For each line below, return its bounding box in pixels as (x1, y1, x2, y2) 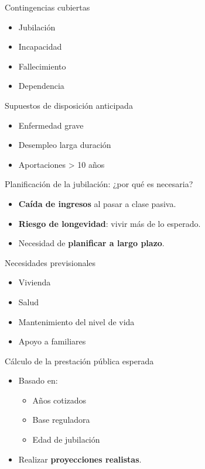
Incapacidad (18, 40, 62, 53)
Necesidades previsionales (5, 256, 96, 268)
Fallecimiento (18, 60, 66, 72)
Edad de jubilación (32, 433, 100, 446)
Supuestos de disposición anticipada (5, 99, 133, 111)
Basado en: (18, 374, 58, 387)
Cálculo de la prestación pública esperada (5, 354, 154, 367)
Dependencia (18, 80, 64, 92)
